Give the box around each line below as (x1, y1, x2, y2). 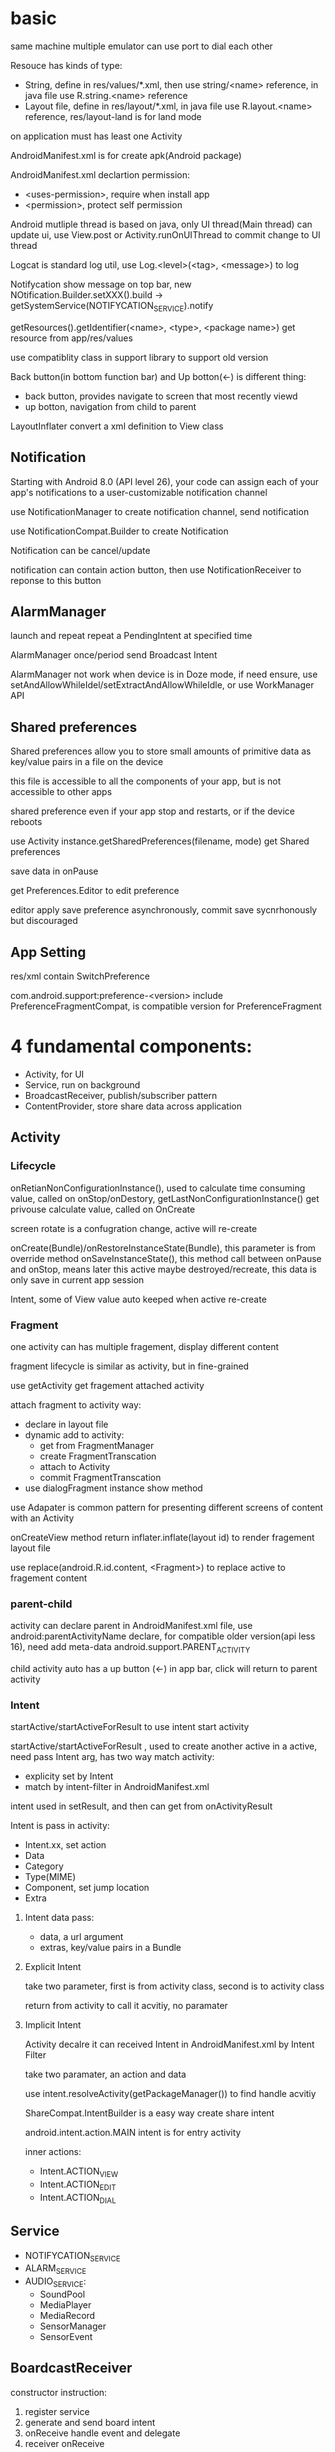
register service (24, 2405, 90, 2417)
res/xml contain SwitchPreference (10, 970, 150, 982)
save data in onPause (10, 865, 99, 877)
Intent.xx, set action (24, 1839, 107, 1851)
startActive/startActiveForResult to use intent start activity (10, 1721, 250, 1733)
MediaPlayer (39, 2298, 92, 2311)
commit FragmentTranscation (39, 1471, 162, 1483)
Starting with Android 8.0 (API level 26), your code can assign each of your (10, 475, 320, 487)
